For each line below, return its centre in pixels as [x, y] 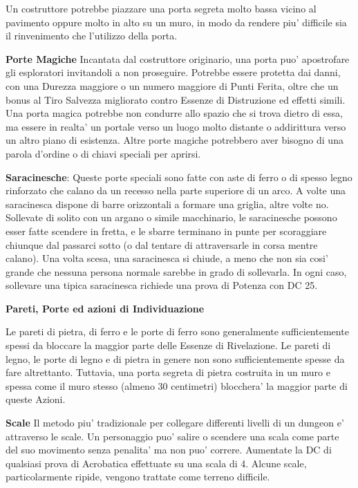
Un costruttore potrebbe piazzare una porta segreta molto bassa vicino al [161, 8]
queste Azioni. [36, 399]
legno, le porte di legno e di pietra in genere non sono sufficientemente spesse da [175, 358]
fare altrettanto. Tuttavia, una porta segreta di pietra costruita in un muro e [168, 372]
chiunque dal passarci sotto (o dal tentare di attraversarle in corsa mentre [162, 244]
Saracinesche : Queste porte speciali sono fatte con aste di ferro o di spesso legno [179, 177]
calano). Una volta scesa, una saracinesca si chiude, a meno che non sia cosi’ [167, 258]
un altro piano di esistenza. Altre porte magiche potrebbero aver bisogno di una [175, 140]
